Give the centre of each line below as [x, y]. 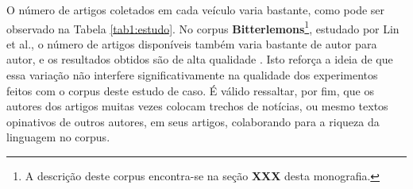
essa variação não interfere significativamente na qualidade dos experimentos [192, 75]
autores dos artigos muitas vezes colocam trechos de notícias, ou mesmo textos [197, 106]
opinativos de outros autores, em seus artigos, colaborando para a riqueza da [193, 121]
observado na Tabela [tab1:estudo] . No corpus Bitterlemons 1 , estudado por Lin [203, 27]
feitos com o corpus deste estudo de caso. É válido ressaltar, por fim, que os [190, 90]
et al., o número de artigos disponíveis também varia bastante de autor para [192, 43]
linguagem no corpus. [58, 137]
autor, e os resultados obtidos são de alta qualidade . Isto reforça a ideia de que [200, 59]
